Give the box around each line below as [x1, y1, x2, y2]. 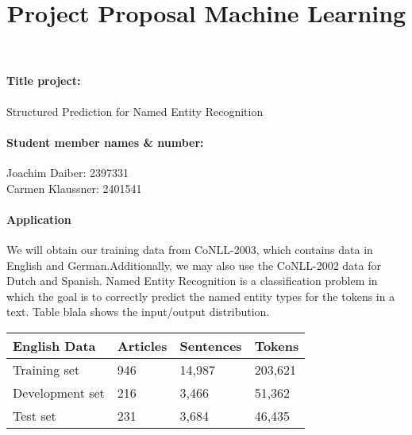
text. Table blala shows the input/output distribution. [6, 303, 270, 320]
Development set [13, 383, 105, 402]
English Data [13, 336, 96, 355]
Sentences [179, 336, 242, 355]
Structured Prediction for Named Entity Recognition [6, 102, 264, 119]
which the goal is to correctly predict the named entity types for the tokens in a [6, 287, 395, 304]
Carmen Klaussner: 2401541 [6, 179, 142, 196]
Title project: [6, 72, 81, 89]
